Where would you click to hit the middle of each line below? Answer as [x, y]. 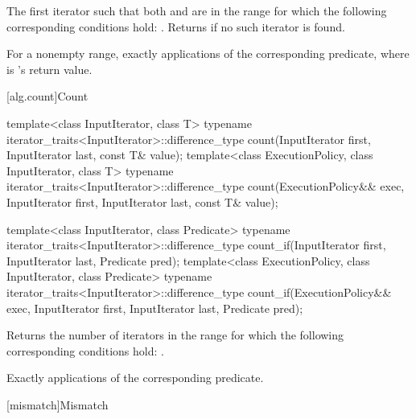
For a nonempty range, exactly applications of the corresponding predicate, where [208, 53]
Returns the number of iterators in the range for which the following [175, 335]
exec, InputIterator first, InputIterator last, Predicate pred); [155, 308]
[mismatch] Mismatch [58, 404]
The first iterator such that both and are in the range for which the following [197, 10]
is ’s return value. [49, 69]
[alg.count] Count [47, 96]
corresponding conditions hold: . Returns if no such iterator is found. [176, 26]
